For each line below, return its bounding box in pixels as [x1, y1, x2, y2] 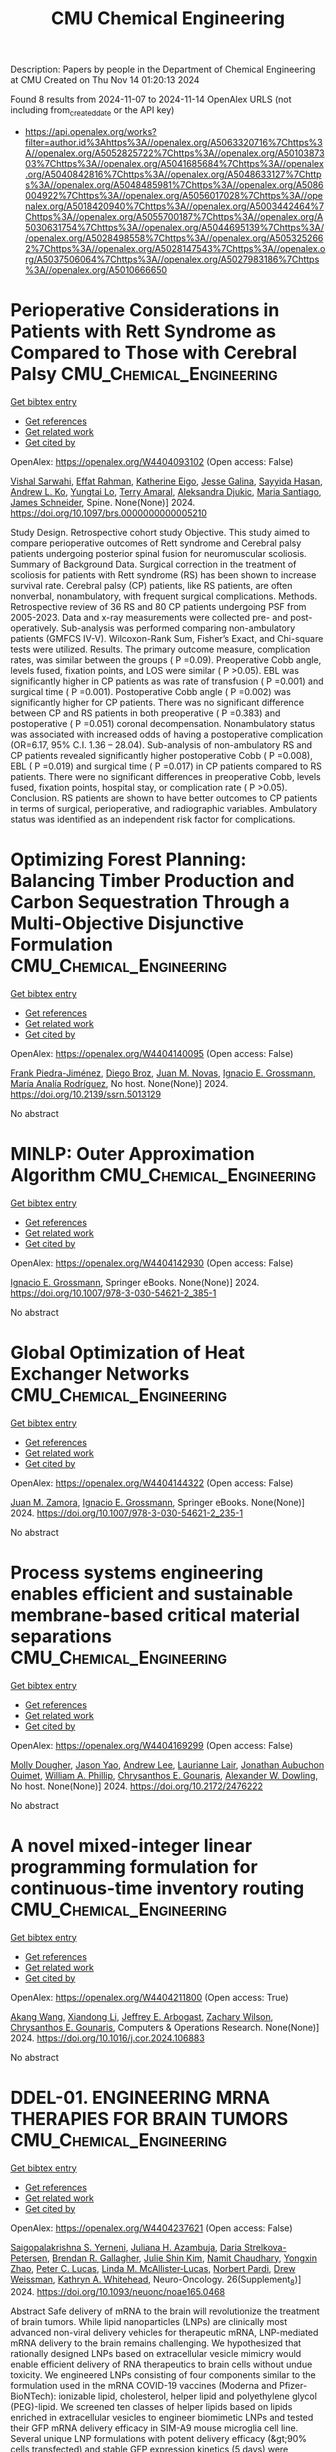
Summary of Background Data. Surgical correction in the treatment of [10, 558, 297, 570]
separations [10, 1625, 112, 1647]
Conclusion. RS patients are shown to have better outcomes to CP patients [10, 792, 318, 804]
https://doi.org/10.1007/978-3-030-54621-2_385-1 [10, 1287, 217, 1299]
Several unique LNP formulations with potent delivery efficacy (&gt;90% [10, 2433, 307, 2445]
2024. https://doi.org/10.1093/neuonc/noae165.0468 [10, 2286, 226, 2298]
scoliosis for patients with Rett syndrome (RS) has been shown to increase [10, 568, 317, 581]
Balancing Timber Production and [10, 870, 295, 892]
